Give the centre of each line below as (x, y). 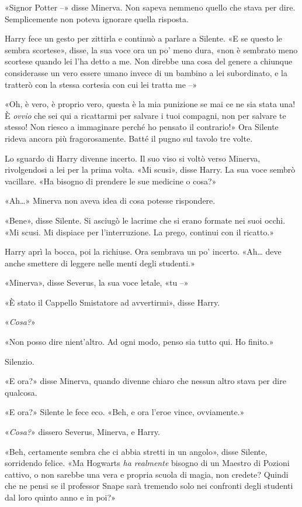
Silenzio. (20, 361)
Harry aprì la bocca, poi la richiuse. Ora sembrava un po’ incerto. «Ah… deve (143, 251)
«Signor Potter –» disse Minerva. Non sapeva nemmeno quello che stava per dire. (150, 7)
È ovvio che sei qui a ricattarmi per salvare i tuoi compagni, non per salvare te (145, 115)
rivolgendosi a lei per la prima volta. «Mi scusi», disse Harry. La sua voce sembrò (150, 169)
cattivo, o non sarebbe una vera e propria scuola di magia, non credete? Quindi (147, 474)
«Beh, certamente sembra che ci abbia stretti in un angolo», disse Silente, (136, 451)
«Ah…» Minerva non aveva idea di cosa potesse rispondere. (110, 201)
